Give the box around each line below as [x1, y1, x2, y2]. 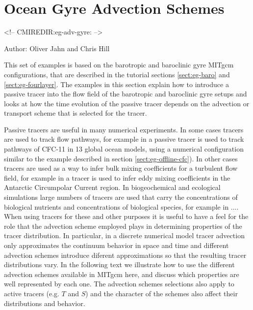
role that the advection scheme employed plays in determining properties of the [4, 220, 242, 231]
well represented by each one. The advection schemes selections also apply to [4, 279, 234, 289]
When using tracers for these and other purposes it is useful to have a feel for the [4, 211, 249, 221]
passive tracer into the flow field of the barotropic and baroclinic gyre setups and [4, 89, 247, 99]
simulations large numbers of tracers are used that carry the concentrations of [4, 192, 238, 202]
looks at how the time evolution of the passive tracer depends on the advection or [4, 98, 250, 108]
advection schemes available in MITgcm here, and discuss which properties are [4, 269, 239, 279]
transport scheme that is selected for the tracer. [4, 108, 147, 118]
